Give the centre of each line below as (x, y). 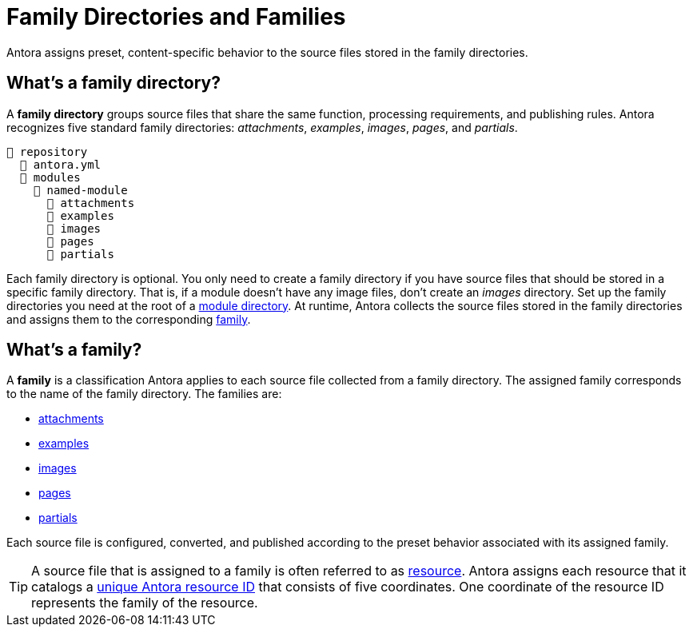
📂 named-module (80, 190)
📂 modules (50, 177)
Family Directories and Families (176, 17)
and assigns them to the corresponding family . (129, 319)
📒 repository (47, 151)
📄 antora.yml (60, 164)
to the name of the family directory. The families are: (144, 394)
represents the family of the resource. (145, 603)
